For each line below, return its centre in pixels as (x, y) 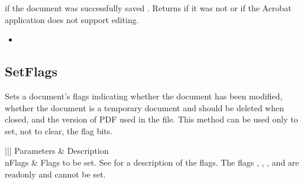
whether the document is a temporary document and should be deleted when (144, 107)
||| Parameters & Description (57, 151)
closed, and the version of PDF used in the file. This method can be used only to (151, 119)
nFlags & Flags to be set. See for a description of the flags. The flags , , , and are (152, 162)
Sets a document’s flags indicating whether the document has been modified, (144, 96)
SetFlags (31, 71)
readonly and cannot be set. (55, 174)
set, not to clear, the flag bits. (59, 130)
